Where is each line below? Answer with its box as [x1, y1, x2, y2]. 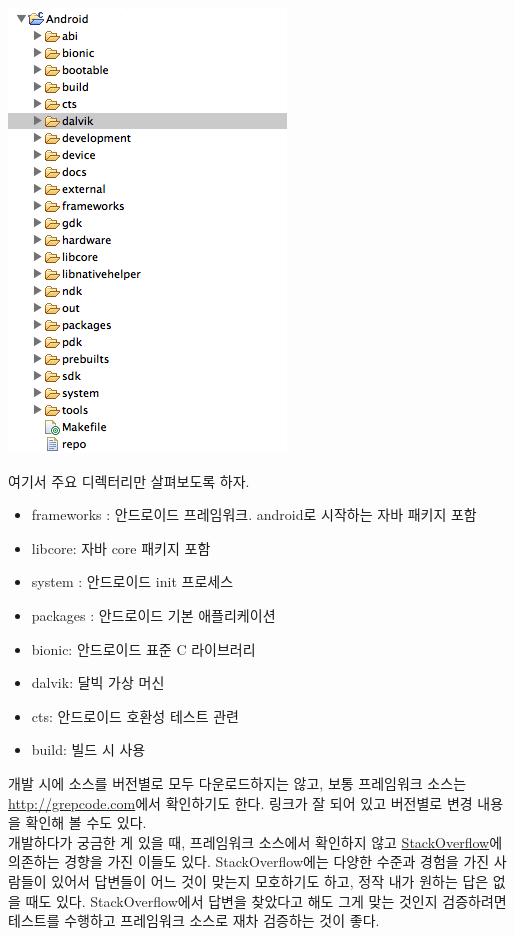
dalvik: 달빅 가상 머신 [31, 672, 165, 693]
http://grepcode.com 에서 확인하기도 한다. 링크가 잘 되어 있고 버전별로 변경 [8, 792, 473, 813]
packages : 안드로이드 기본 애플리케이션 [31, 604, 276, 625]
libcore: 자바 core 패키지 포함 [31, 537, 211, 558]
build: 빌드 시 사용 [31, 739, 146, 760]
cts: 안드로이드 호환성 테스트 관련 [31, 705, 239, 726]
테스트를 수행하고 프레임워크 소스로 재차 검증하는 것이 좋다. [8, 910, 380, 931]
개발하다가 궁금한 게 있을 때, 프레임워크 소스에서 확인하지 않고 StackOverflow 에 [8, 831, 503, 852]
